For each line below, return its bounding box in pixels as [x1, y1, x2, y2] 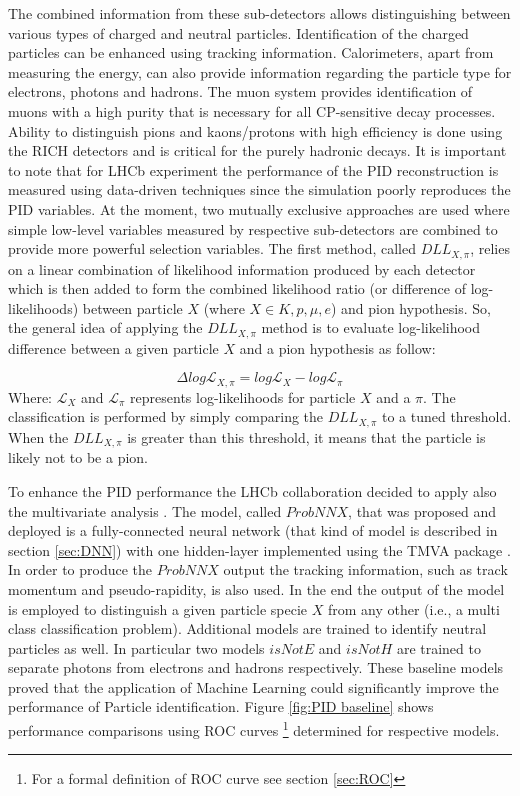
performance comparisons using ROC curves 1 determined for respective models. [8, 717, 500, 740]
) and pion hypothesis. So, [330, 297, 491, 318]
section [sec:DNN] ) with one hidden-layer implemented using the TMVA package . [8, 539, 511, 560]
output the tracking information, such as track [223, 559, 508, 580]
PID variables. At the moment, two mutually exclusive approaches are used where [8, 198, 510, 219]
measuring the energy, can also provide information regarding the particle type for [8, 61, 512, 82]
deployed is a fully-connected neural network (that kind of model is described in [8, 520, 498, 541]
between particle [82, 297, 183, 318]
